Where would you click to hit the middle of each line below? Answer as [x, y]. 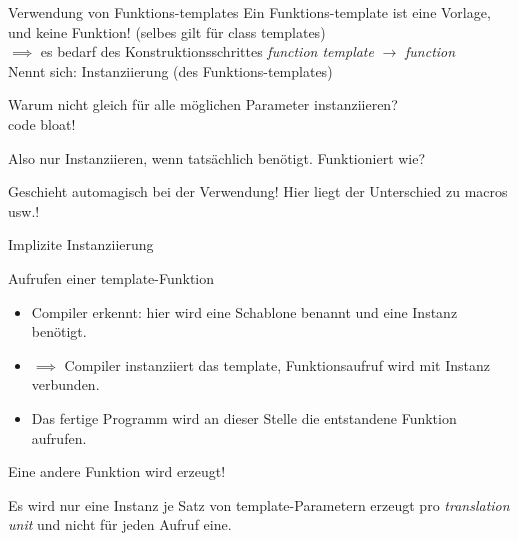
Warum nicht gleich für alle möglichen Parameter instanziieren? [203, 104]
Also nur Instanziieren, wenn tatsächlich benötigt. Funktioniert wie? [217, 157]
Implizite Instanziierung [81, 244]
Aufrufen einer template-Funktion [111, 277]
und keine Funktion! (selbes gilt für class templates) [167, 31]
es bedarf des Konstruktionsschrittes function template [207, 51]
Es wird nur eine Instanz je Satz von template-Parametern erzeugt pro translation [259, 504]
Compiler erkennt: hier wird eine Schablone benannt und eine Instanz [244, 311]
